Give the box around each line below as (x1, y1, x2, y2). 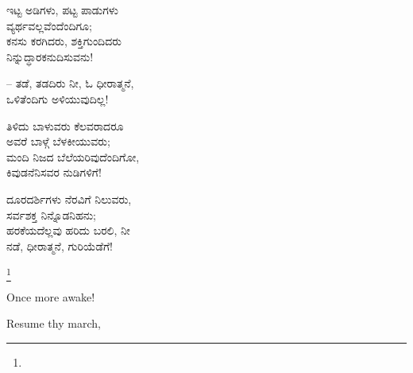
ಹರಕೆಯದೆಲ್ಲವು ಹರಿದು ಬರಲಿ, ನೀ (6, 222, 130, 239)
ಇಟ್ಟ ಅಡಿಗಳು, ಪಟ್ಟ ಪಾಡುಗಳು (6, 2, 118, 17)
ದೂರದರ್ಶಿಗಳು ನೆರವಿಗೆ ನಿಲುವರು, (6, 190, 132, 207)
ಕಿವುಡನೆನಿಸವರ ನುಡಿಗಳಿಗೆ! (6, 164, 102, 181)
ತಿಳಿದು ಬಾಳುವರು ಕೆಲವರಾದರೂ (6, 117, 124, 134)
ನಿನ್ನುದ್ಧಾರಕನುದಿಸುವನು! (6, 48, 94, 64)
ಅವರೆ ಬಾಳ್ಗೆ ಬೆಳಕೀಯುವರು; (6, 133, 110, 150)
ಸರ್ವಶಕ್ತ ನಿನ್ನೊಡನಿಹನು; (6, 206, 96, 223)
